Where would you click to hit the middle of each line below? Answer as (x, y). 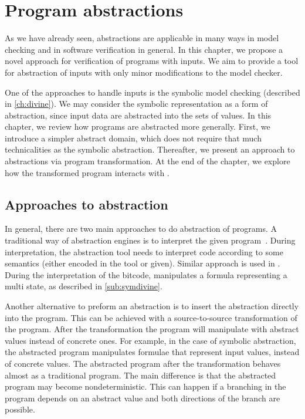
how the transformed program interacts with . (87, 172)
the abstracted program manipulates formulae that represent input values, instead (152, 352)
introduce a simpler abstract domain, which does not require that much (133, 138)
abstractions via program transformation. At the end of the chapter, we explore (148, 161)
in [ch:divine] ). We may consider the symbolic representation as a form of (136, 104)
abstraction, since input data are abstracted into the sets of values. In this (138, 115)
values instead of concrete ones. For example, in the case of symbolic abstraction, (150, 340)
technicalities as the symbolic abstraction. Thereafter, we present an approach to (150, 149)
